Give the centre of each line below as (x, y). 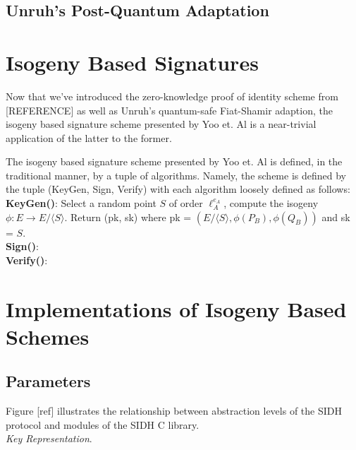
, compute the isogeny (271, 203)
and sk (336, 217)
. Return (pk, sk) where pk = (128, 217)
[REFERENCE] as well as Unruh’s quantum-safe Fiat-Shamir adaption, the (169, 110)
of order (186, 203)
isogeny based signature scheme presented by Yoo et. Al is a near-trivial (161, 124)
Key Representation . (49, 438)
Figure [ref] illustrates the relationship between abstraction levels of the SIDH (174, 411)
